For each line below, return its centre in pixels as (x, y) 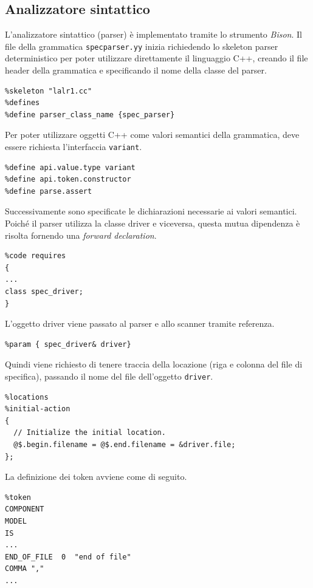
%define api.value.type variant (70, 167)
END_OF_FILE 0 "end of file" (68, 557)
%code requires (36, 256)
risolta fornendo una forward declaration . (81, 235)
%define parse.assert (49, 191)
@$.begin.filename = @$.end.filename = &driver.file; (125, 445)
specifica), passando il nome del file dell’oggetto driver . (109, 376)
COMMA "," (25, 569)
